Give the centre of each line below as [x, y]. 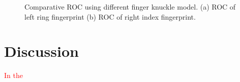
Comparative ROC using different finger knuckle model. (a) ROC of [130, 7]
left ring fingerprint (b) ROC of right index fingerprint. [110, 16]
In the [13, 75]
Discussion [41, 51]
